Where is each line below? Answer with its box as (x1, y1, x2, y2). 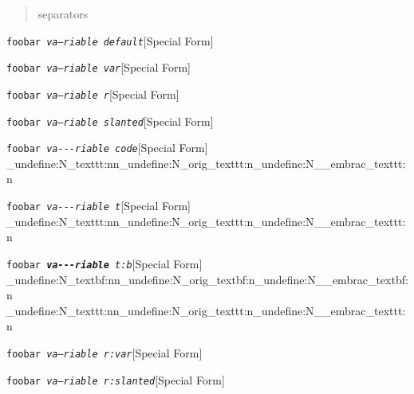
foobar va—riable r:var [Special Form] (6, 344, 203, 361)
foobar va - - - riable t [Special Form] (6, 197, 191, 214)
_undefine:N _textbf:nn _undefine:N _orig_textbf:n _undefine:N (6, 271, 316, 287)
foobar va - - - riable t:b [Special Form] (6, 255, 203, 271)
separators (37, 6, 89, 21)
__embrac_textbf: (315, 271, 408, 287)
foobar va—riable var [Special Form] (6, 59, 191, 76)
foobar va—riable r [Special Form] (6, 85, 179, 102)
